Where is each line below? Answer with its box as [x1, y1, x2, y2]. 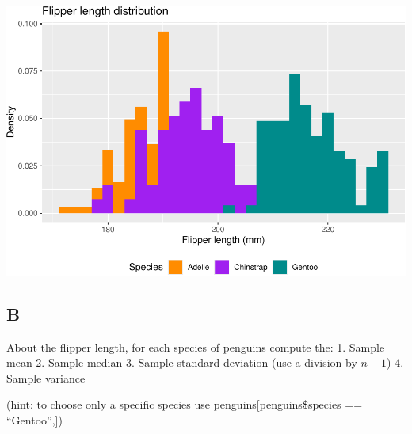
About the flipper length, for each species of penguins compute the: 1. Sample [6, 338, 385, 355]
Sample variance [6, 369, 86, 386]
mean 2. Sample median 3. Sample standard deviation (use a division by [6, 354, 357, 371]
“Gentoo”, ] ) [6, 412, 63, 428]
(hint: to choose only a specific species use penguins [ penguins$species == [6, 396, 363, 413]
